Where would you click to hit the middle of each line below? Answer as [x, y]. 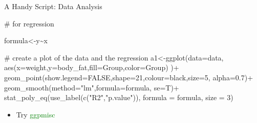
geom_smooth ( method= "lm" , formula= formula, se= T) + [92, 87]
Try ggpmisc [36, 114]
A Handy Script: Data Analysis [53, 6]
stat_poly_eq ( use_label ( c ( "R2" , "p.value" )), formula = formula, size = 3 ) [119, 97]
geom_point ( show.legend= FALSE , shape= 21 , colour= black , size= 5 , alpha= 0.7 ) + [129, 77]
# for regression [29, 23]
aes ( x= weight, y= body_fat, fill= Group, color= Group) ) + [92, 67]
